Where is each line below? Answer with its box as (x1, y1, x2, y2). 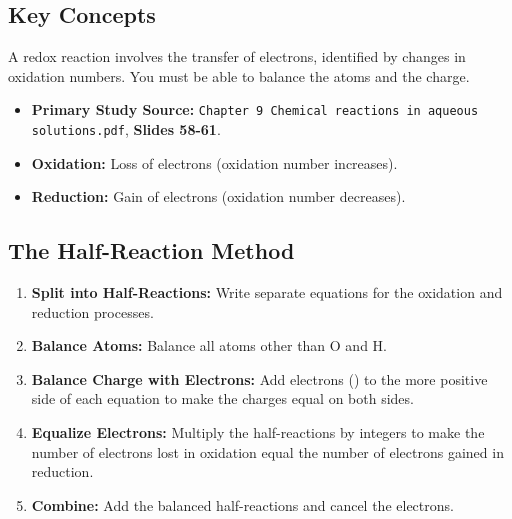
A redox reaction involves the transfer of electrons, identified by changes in (8, 46, 466, 67)
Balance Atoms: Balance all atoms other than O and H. (31, 335, 387, 356)
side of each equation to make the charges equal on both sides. (31, 388, 414, 409)
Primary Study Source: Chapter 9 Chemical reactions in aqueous (31, 99, 479, 120)
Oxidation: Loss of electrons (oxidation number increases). (31, 152, 398, 173)
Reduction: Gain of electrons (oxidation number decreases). (31, 186, 406, 207)
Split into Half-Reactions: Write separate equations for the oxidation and (31, 282, 503, 303)
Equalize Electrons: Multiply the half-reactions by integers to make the (31, 422, 485, 443)
